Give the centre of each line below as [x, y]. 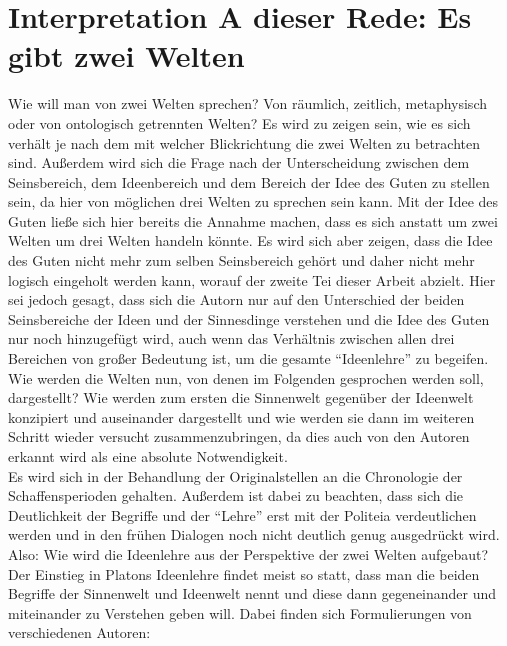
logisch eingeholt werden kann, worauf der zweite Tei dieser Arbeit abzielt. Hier [252, 279]
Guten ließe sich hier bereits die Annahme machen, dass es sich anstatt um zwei [253, 220]
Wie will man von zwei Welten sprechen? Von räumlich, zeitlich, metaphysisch [247, 103]
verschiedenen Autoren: [79, 632]
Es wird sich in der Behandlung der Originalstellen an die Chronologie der [235, 475]
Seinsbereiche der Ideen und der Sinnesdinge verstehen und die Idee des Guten [249, 318]
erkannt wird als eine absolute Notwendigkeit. [148, 456]
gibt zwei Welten [126, 55]
